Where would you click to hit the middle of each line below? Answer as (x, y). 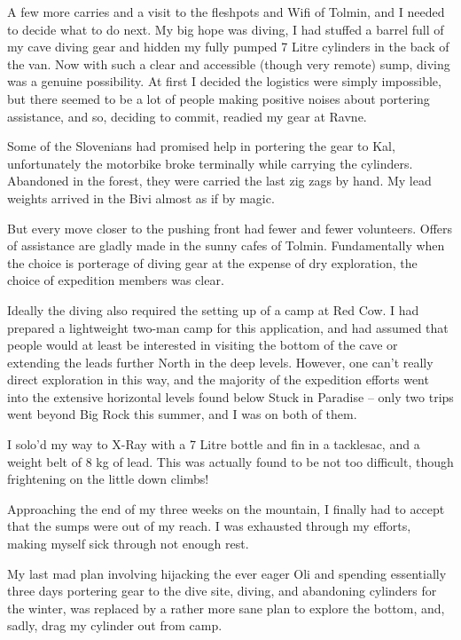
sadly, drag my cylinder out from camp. (115, 625)
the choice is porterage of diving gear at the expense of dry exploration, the (212, 262)
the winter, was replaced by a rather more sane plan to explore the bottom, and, (226, 608)
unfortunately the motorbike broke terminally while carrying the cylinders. (210, 163)
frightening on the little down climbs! (108, 479)
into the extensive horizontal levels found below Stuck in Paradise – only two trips (230, 396)
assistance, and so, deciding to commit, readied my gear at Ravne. (187, 116)
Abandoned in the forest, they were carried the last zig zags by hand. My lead (219, 181)
